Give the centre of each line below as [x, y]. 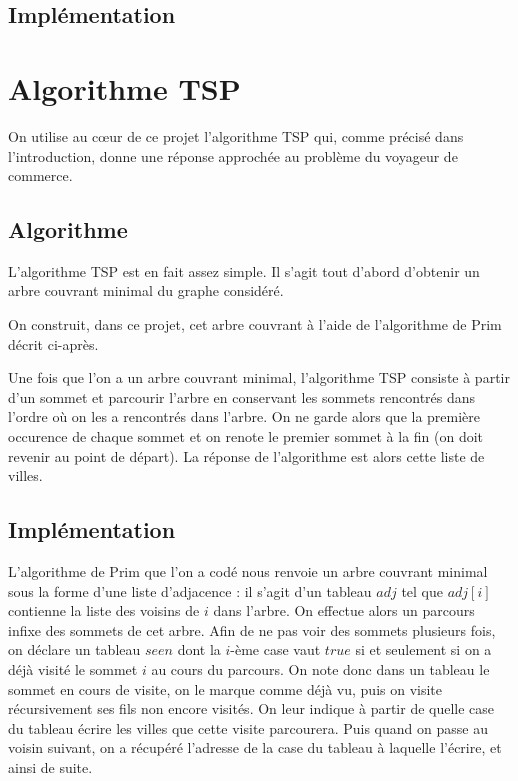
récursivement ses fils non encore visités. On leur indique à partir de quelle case [251, 708]
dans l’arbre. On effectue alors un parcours [344, 610]
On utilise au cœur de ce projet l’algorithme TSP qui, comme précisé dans [236, 135]
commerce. [40, 175]
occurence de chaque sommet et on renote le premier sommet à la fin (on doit [246, 436]
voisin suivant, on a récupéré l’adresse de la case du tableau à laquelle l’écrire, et [255, 747]
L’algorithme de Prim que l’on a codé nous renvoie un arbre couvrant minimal [248, 571]
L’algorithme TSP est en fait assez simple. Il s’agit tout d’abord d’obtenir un [244, 270]
